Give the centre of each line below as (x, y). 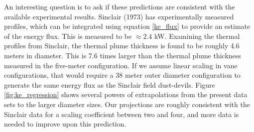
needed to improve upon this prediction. (65, 124)
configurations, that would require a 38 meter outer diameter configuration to (122, 75)
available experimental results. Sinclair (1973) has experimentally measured (119, 16)
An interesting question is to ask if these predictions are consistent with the (120, 6)
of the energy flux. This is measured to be (68, 36)
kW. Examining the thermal (197, 36)
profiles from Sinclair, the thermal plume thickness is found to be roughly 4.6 (122, 46)
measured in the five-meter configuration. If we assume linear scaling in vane (121, 65)
